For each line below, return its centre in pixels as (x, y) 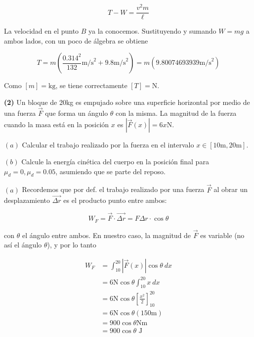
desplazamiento (27, 200)
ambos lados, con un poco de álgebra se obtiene (76, 40)
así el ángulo (23, 245)
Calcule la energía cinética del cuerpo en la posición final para (115, 161)
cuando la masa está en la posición (57, 124)
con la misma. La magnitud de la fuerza (176, 113)
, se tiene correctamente (91, 85)
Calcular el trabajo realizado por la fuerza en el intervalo (108, 145)
